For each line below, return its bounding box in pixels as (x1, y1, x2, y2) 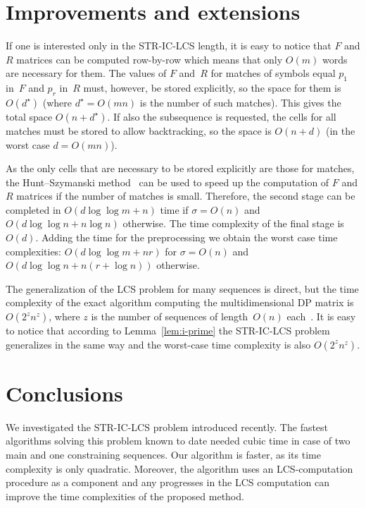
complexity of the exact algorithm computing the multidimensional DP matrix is (6, 295, 354, 310)
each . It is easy (286, 309, 356, 324)
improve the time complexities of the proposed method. (6, 488, 244, 503)
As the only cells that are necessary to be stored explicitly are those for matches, (6, 161, 355, 176)
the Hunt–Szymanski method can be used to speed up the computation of (6, 174, 329, 189)
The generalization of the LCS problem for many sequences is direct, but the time (6, 281, 359, 296)
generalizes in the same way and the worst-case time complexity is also (6, 337, 311, 351)
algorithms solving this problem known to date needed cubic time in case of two (6, 433, 351, 448)
